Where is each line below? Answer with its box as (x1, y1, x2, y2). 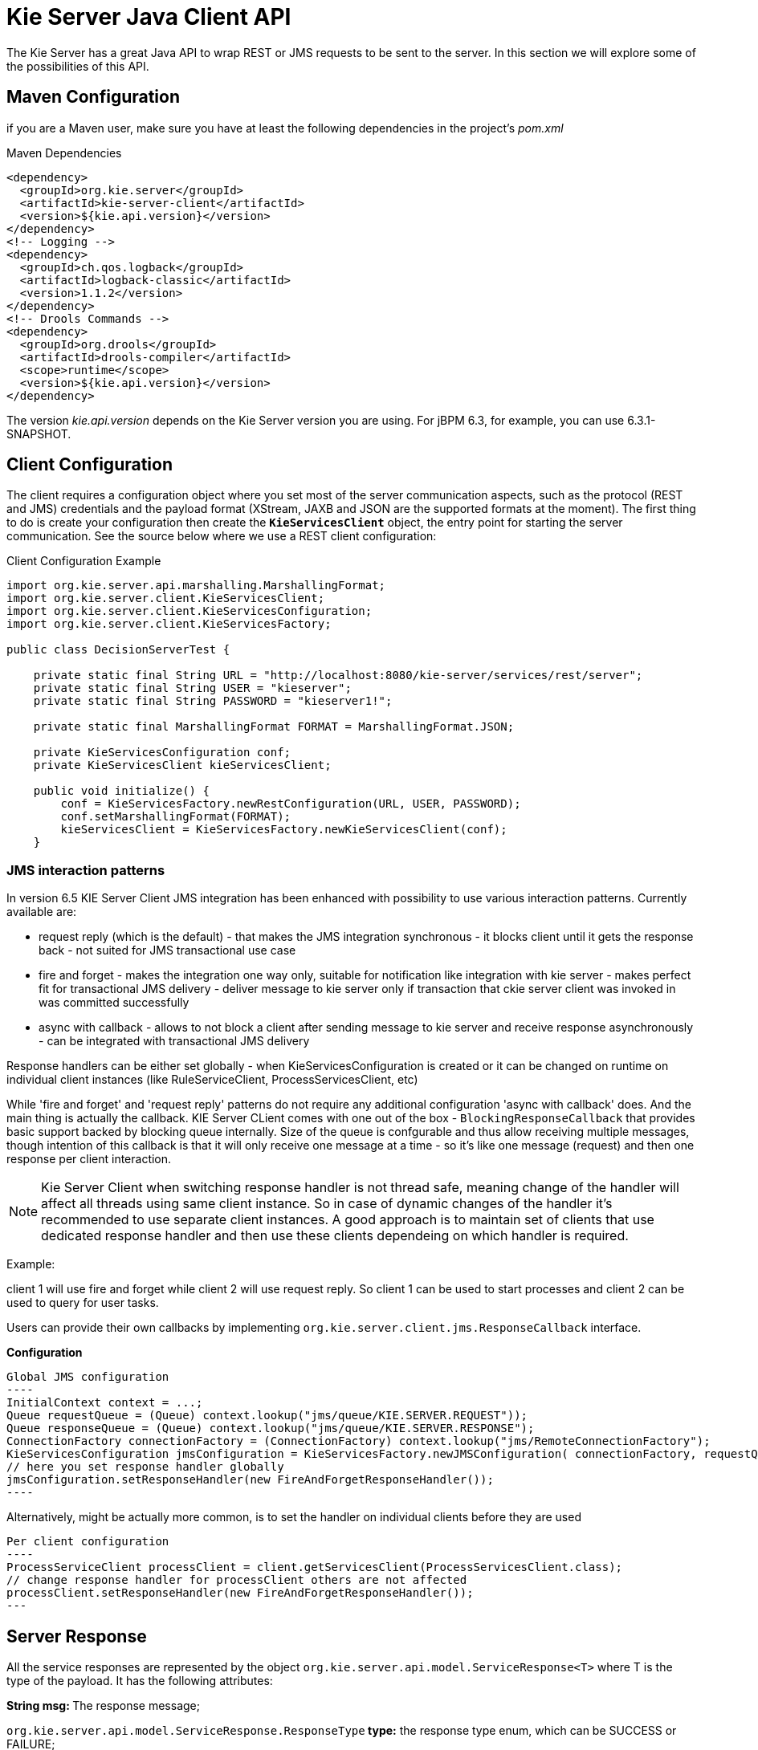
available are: (6, 905, 77, 919)
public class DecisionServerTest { (6, 643, 230, 657)
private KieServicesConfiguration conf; (33, 746, 291, 759)
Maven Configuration (6, 87, 181, 108)
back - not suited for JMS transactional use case (39, 943, 296, 958)
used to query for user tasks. (6, 1296, 159, 1310)
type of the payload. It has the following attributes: (6, 1674, 273, 1688)
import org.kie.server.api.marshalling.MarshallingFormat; (6, 579, 386, 592)
